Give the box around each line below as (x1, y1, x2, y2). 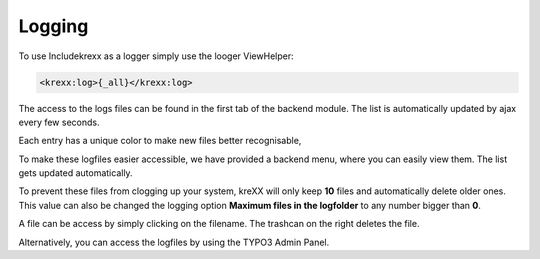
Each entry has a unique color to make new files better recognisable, (18, 135, 302, 147)
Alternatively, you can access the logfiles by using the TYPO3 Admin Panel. (18, 236, 330, 248)
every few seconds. (18, 116, 100, 128)
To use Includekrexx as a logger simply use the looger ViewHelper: (18, 50, 294, 62)
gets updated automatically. (18, 167, 134, 179)
